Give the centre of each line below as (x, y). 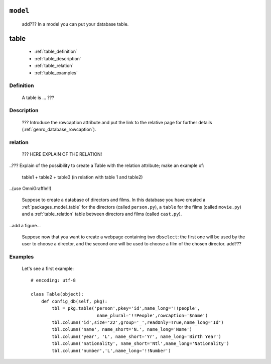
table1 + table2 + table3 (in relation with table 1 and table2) (82, 177)
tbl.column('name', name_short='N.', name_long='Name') (122, 330)
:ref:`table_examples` (56, 72)
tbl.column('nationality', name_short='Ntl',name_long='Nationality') (141, 344)
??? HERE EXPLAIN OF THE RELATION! (62, 154)
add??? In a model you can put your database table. (75, 24)
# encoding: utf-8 (53, 280)
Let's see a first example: (48, 268)
